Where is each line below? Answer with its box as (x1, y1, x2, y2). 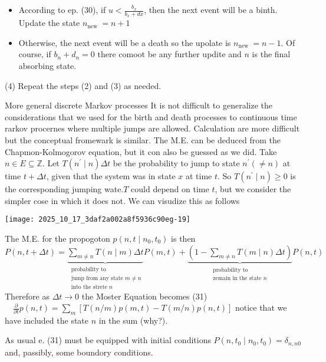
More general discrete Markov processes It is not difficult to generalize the (5, 99, 273, 111)
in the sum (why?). (98, 314, 168, 326)
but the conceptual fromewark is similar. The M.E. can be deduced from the (5, 133, 281, 146)
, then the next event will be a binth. (144, 4, 278, 15)
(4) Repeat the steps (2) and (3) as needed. (5, 79, 162, 91)
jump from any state (71, 275, 123, 281)
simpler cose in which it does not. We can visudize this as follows (5, 194, 240, 206)
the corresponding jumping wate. (5, 183, 124, 195)
